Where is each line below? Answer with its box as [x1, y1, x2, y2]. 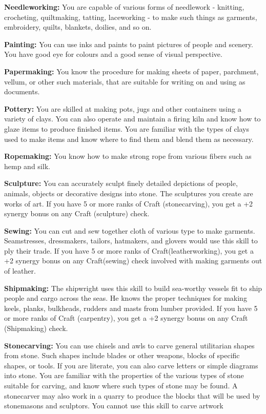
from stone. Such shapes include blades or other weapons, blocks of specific [4, 350, 240, 361]
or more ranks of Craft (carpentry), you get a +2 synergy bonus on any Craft [4, 313, 248, 323]
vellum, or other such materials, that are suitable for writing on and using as [4, 76, 245, 87]
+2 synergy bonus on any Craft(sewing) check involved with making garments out [4, 255, 262, 266]
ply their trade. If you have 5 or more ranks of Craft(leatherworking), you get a [4, 245, 254, 256]
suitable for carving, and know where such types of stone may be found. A [4, 380, 238, 390]
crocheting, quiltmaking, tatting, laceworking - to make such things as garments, [4, 11, 257, 22]
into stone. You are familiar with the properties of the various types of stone [4, 370, 244, 381]
